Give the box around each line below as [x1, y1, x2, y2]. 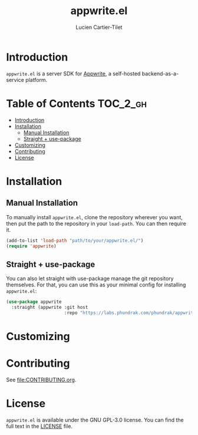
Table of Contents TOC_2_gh [6, 97, 147, 110]
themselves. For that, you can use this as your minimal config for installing [6, 281, 186, 288]
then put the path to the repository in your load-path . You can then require [6, 220, 187, 227]
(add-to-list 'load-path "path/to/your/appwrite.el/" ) [6, 238, 144, 243]
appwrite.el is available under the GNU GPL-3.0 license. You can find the [6, 416, 184, 423]
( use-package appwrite [6, 299, 62, 305]
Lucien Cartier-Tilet [75, 24, 123, 31]
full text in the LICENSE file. [6, 423, 72, 430]
